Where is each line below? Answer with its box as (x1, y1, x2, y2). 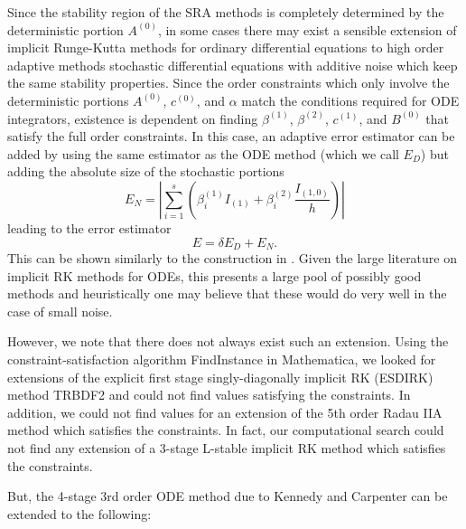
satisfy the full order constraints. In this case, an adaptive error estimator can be (7, 127, 455, 146)
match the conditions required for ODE (241, 90, 460, 109)
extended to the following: (7, 504, 152, 523)
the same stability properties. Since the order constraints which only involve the (7, 73, 450, 92)
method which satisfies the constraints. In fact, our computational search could (7, 420, 444, 439)
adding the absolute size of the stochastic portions (7, 162, 284, 181)
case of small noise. (7, 301, 113, 320)
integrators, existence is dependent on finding (7, 109, 258, 128)
